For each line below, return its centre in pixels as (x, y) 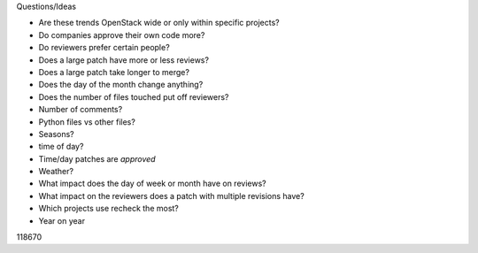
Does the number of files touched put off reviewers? (134, 96)
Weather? (56, 172)
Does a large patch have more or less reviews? (124, 60)
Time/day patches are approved (97, 158)
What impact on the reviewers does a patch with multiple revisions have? (171, 195)
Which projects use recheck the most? (108, 209)
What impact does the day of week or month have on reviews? (152, 184)
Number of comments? (81, 110)
